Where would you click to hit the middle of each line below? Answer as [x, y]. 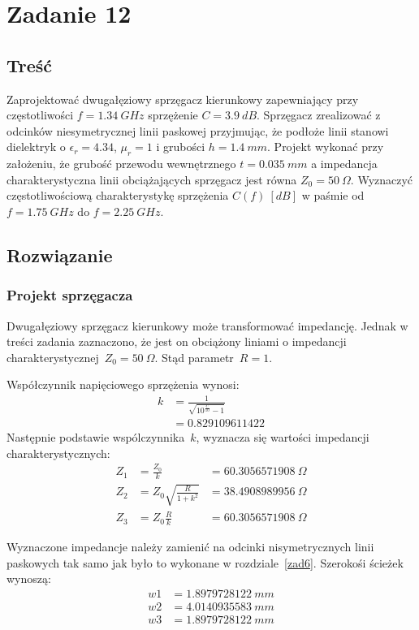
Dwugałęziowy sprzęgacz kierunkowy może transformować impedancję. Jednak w [207, 325]
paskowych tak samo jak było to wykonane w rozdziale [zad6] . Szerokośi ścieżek [205, 562]
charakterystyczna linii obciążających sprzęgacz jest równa [152, 179]
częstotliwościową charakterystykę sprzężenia [118, 195]
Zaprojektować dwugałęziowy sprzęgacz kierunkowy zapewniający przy [183, 99]
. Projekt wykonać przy [326, 147]
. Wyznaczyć [382, 179]
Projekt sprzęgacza [70, 295]
